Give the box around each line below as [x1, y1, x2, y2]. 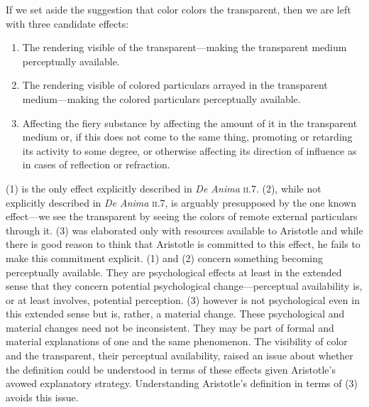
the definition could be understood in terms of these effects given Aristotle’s [6, 362, 336, 376]
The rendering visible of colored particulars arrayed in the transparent [22, 77, 328, 92]
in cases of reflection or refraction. [22, 157, 170, 172]
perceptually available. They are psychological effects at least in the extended [6, 264, 342, 279]
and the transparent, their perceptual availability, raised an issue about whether [6, 348, 353, 363]
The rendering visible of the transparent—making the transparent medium [22, 40, 347, 55]
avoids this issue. [6, 389, 79, 404]
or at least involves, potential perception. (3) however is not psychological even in [6, 292, 360, 307]
